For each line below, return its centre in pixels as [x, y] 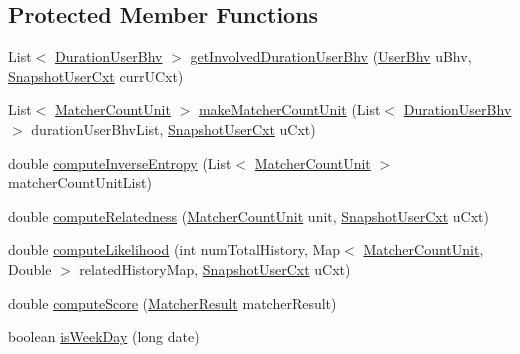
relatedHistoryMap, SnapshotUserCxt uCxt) [215, 268]
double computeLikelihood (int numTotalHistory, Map [174, 249]
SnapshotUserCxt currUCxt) [96, 75]
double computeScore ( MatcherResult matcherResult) [172, 302]
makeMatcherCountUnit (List [289, 109]
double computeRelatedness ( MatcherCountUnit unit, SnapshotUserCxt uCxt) [248, 215]
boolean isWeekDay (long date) [104, 336]
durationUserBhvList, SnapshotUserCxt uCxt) [173, 128]
